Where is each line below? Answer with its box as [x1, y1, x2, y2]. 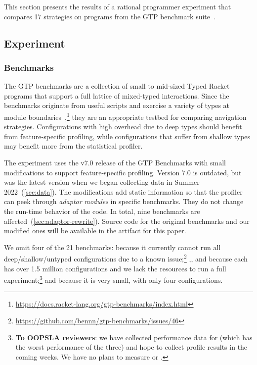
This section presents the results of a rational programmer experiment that [4, 1, 231, 11]
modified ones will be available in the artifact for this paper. [4, 225, 186, 236]
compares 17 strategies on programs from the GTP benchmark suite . [4, 11, 215, 21]
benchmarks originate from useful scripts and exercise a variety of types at [4, 100, 230, 110]
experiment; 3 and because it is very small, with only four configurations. [4, 273, 223, 285]
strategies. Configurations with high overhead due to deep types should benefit [4, 121, 242, 132]
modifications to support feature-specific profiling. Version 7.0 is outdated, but [4, 167, 242, 177]
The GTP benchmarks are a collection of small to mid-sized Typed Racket [4, 81, 230, 91]
